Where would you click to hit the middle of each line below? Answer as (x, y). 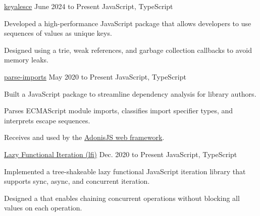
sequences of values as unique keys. (58, 33)
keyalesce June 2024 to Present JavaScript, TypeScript (89, 6)
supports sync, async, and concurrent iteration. (77, 181)
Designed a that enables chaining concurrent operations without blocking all (122, 198)
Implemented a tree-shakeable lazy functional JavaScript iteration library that (125, 171)
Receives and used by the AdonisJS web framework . (84, 137)
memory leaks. (26, 60)
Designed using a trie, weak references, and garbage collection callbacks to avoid (128, 50)
